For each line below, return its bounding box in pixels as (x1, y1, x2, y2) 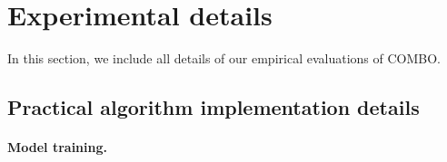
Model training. (7, 138, 107, 157)
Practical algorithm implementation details (7, 93, 420, 121)
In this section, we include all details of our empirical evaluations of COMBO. (7, 49, 441, 68)
